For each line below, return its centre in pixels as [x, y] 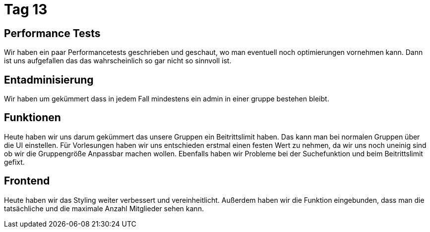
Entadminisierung [49, 80]
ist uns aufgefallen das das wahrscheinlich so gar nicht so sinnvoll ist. [118, 61]
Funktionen [32, 118]
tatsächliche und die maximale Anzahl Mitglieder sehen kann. [104, 208]
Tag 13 [26, 9]
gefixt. [14, 162]
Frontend [27, 181]
